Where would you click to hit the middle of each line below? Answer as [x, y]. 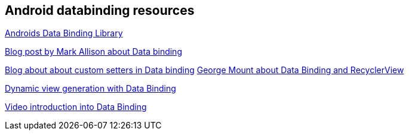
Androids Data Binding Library [64, 33]
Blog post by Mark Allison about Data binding [93, 52]
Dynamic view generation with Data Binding [90, 89]
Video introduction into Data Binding [76, 107]
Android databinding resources [100, 10]
